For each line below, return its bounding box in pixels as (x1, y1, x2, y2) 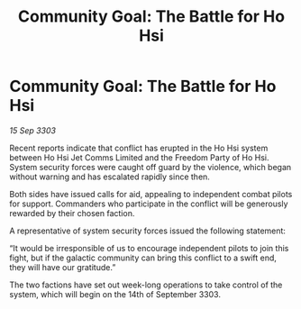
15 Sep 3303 (9, 124, 57, 136)
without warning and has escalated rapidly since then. (9, 171, 210, 182)
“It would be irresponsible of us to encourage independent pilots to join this (9, 242, 289, 253)
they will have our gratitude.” (9, 261, 116, 272)
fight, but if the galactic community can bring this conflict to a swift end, (9, 252, 278, 263)
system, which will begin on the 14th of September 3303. (9, 288, 221, 299)
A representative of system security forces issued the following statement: (9, 225, 287, 236)
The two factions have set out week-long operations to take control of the (9, 279, 283, 290)
